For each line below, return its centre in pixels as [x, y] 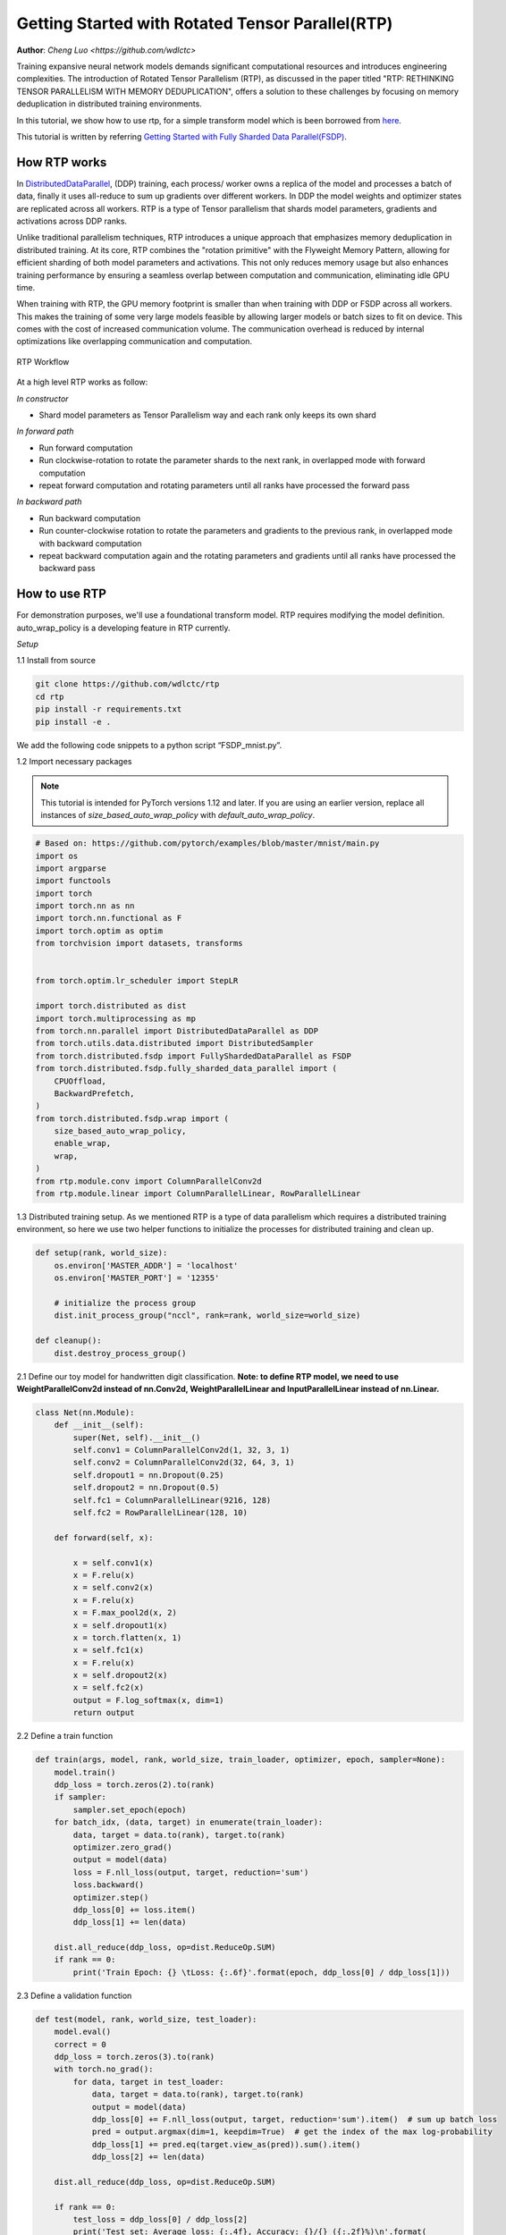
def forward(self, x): [104, 1537]
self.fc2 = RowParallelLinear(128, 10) [160, 1513]
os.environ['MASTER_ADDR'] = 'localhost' [146, 1265]
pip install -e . [73, 721]
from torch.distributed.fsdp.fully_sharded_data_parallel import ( [186, 1069]
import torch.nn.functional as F [109, 918]
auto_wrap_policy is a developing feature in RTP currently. [123, 628]
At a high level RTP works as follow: [82, 382]
